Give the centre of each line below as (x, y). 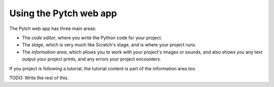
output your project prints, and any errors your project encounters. (92, 59)
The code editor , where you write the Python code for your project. (92, 38)
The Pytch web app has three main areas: (53, 28)
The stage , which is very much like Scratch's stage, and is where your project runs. (109, 45)
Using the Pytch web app (63, 13)
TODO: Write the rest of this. (39, 78)
